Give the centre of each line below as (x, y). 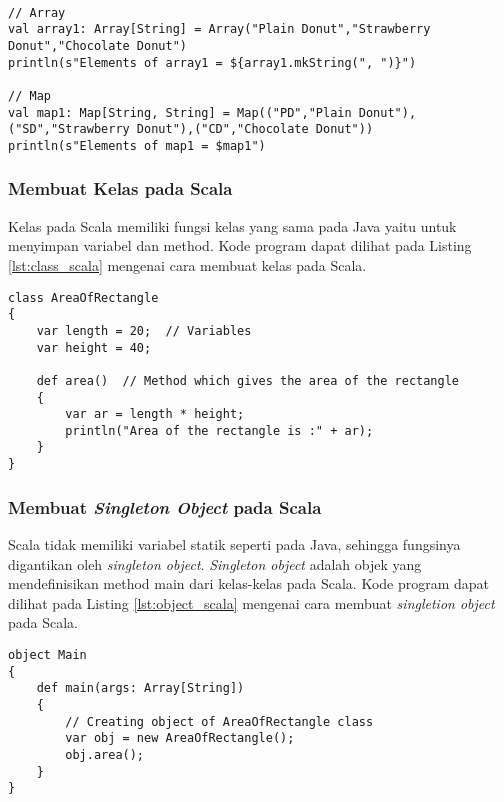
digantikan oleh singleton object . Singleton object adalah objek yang (215, 563)
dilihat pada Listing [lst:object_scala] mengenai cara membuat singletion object (251, 602)
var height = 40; (94, 347)
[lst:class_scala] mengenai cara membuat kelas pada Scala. (187, 264)
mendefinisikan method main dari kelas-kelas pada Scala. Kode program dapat (249, 583)
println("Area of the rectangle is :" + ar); (219, 430)
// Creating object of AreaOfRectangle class (219, 721)
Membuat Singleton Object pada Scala (165, 506)
